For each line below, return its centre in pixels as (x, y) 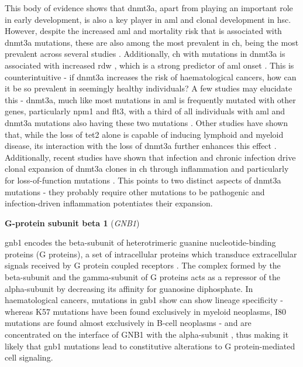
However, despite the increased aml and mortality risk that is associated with (143, 31)
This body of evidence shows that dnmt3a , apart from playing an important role (149, 8)
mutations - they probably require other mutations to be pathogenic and (135, 191)
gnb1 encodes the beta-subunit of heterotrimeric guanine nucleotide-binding (140, 242)
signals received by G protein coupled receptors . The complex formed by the (143, 265)
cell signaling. (29, 357)
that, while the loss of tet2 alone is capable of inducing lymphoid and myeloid (144, 134)
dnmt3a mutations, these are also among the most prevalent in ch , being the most (152, 42)
